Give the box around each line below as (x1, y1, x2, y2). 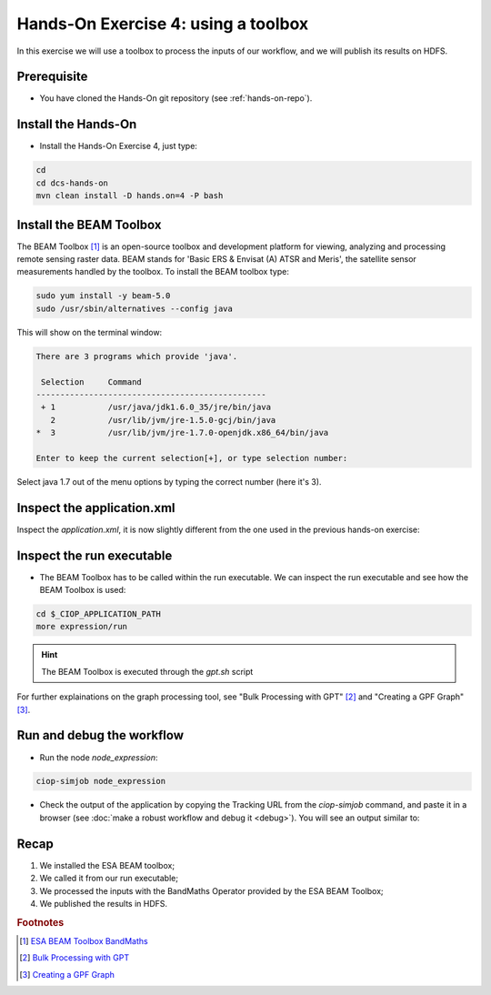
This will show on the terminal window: (16, 327, 163, 337)
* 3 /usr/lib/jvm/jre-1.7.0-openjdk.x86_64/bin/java (35, 427, 329, 438)
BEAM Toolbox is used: (39, 585, 126, 596)
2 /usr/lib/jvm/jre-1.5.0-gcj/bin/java (50, 415, 276, 425)
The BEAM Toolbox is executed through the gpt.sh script (41, 666, 254, 677)
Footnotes (16, 916, 65, 929)
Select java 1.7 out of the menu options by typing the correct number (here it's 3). (16, 476, 322, 487)
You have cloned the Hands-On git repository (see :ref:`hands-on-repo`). (39, 93, 313, 104)
